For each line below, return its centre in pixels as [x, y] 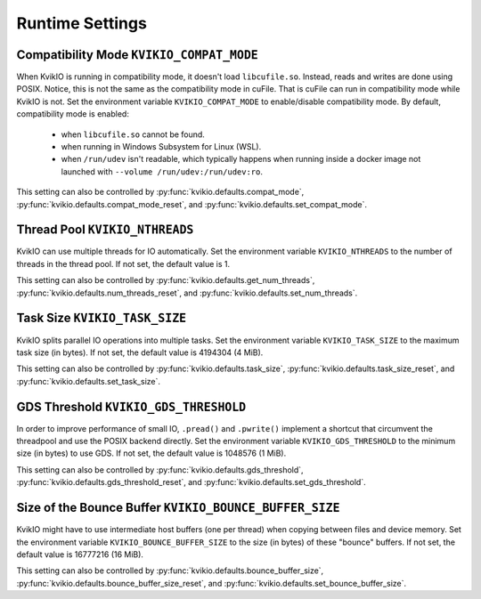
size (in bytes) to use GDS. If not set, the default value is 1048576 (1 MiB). [151, 453]
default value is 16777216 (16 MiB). [80, 554]
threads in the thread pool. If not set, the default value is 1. [123, 263]
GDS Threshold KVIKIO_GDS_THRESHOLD [131, 406]
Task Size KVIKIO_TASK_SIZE [102, 318]
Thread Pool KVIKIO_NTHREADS [105, 230]
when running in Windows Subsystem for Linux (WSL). [161, 147]
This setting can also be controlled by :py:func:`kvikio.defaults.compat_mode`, [160, 192]
